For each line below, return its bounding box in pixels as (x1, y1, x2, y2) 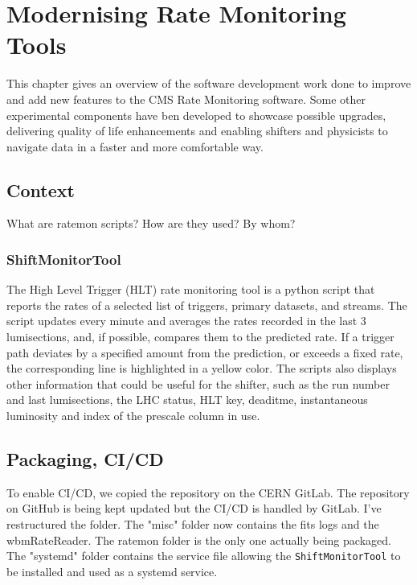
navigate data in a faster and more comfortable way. (6, 138, 264, 154)
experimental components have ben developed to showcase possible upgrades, (6, 106, 386, 123)
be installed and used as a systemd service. (6, 562, 218, 579)
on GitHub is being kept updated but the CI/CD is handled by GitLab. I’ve (6, 500, 382, 517)
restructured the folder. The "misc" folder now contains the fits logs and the (6, 516, 379, 533)
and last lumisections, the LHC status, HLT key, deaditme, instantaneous (6, 391, 368, 408)
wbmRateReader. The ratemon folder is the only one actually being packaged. (6, 531, 391, 548)
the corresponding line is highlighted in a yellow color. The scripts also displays (6, 360, 397, 377)
